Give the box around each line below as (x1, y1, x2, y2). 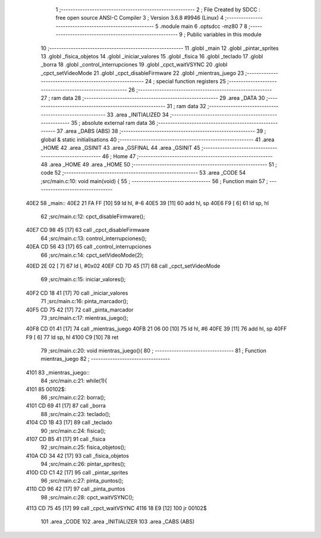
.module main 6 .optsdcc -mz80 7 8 (159, 23, 248, 30)
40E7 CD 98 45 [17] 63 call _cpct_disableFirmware (26, 226, 150, 234)
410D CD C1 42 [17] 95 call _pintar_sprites (26, 468, 128, 476)
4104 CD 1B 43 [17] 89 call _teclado (26, 419, 112, 426)
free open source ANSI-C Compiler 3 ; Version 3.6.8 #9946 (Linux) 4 (55, 14, 224, 21)
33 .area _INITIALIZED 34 (106, 111, 169, 118)
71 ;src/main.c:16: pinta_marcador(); (40, 298, 128, 305)
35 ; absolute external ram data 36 (71, 119, 156, 127)
